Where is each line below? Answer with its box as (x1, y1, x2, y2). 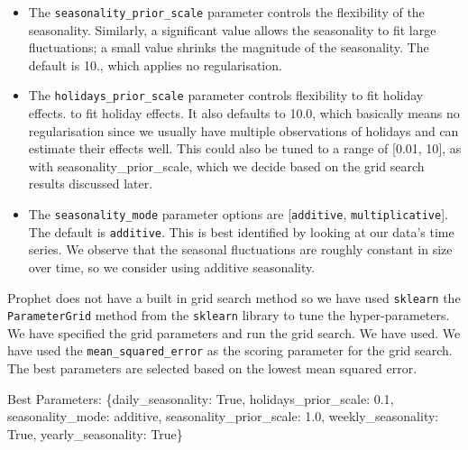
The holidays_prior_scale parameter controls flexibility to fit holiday (28, 86, 424, 105)
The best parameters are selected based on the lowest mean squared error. (7, 359, 418, 378)
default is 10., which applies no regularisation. (28, 55, 282, 74)
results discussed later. (28, 174, 153, 193)
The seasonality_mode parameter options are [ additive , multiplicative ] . (28, 205, 448, 224)
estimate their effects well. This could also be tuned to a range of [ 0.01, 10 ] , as (28, 139, 462, 158)
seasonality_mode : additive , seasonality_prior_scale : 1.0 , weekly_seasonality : (7, 407, 439, 426)
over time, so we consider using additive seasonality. (28, 257, 316, 276)
